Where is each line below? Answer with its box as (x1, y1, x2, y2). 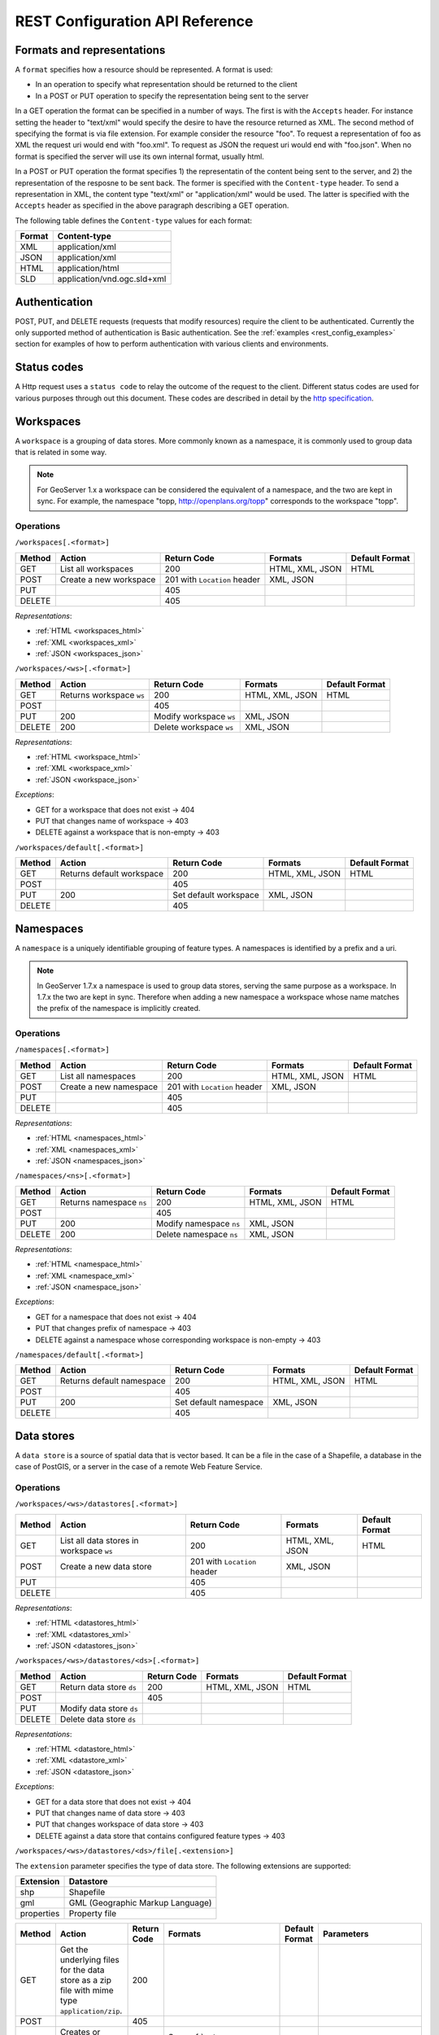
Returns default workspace (59, 868, 164, 879)
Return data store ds (59, 1681, 137, 1692)
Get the (59, 1944, 89, 1955)
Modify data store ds (59, 1702, 138, 1713)
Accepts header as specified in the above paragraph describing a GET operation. (15, 200, 289, 211)
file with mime (59, 1985, 114, 1996)
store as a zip (59, 1974, 112, 1985)
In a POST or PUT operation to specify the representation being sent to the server (35, 90, 309, 101)
